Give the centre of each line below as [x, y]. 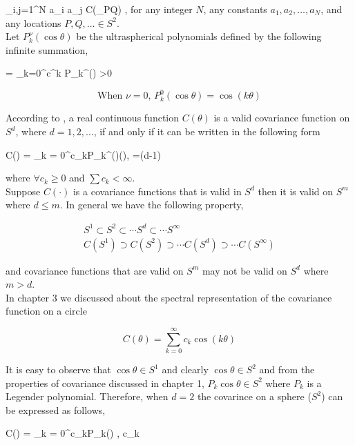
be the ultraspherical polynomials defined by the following [199, 36]
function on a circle [46, 311]
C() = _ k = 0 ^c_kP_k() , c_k [73, 433]
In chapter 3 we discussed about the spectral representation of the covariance [169, 297]
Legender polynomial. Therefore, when [87, 396]
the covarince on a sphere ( [254, 396]
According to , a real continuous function [93, 118]
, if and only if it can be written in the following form [207, 131]
